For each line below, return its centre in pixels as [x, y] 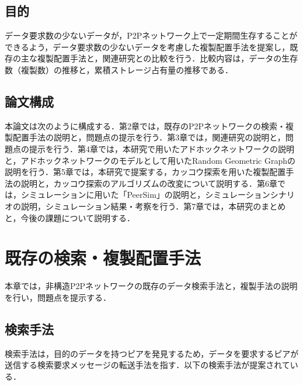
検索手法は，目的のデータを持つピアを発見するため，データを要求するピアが [152, 353]
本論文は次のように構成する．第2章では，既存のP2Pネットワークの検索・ [145, 126]
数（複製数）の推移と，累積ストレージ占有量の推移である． [119, 69]
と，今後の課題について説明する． [70, 217]
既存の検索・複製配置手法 [103, 258]
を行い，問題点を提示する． [58, 297]
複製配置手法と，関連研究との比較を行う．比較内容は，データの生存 [168, 58]
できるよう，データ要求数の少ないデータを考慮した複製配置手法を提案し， [147, 47]
